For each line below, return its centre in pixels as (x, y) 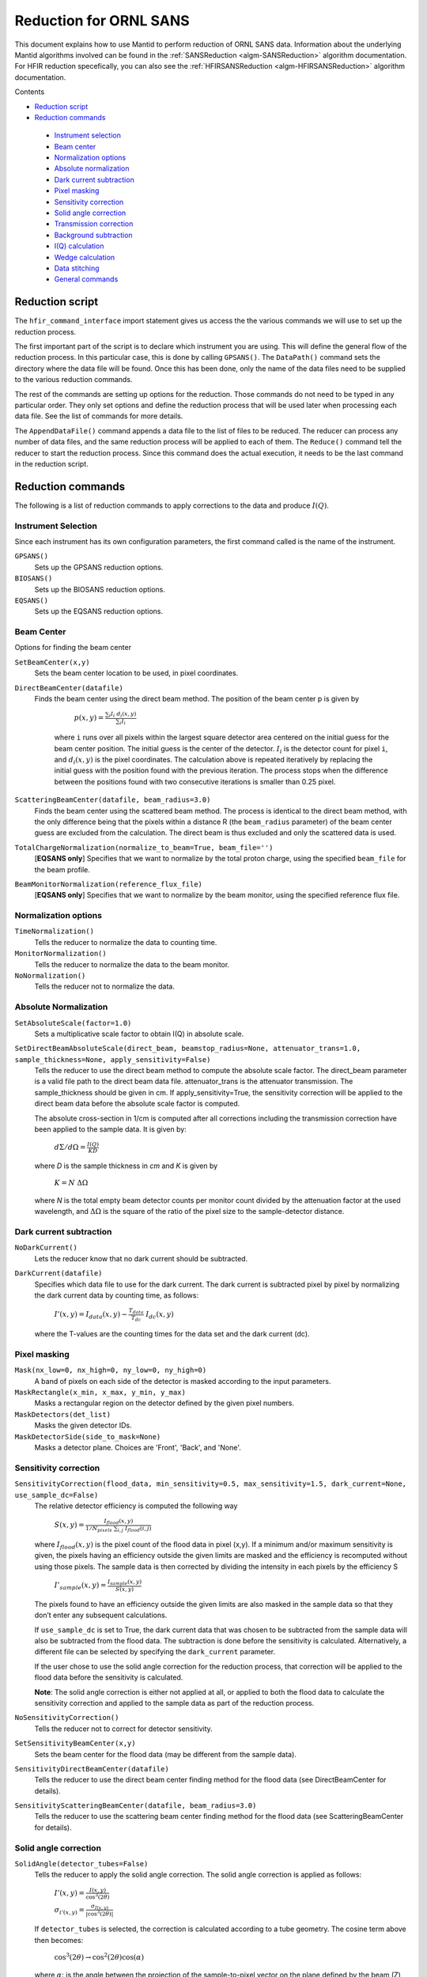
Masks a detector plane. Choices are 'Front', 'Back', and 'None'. (138, 1447)
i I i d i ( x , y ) (123, 714)
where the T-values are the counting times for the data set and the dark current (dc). (172, 1334)
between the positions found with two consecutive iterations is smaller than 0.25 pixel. (195, 781)
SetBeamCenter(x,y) (52, 662)
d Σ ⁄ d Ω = (70, 1147)
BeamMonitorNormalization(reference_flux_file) (109, 884)
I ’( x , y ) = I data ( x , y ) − (91, 1315)
